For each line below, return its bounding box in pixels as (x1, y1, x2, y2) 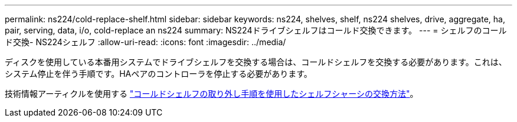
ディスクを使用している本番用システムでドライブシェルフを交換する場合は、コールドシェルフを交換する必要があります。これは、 (5, 57, 507, 67)
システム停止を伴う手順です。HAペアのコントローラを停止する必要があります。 (5, 69, 312, 79)
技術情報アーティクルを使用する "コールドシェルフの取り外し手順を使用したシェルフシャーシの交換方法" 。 (5, 89, 418, 99)
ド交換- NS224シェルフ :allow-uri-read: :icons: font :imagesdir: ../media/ (5, 37, 286, 47)
